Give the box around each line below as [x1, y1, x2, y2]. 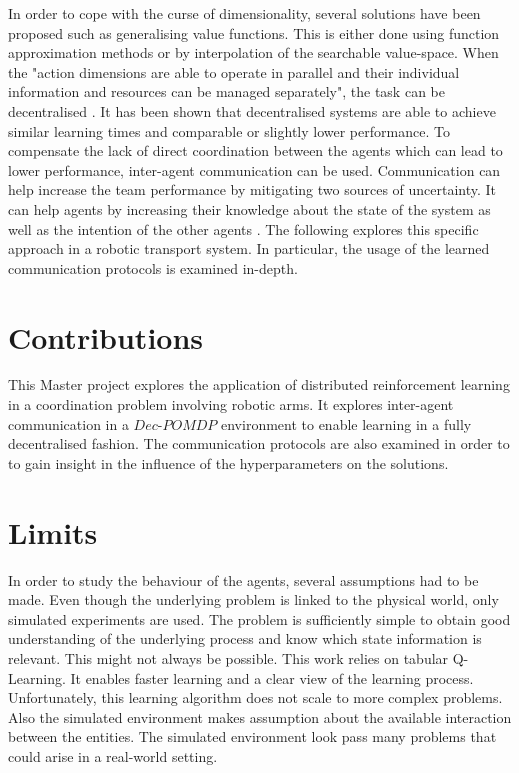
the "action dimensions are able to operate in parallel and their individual [8, 61, 460, 82]
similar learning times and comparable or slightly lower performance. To [8, 120, 450, 141]
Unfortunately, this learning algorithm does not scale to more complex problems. [8, 687, 503, 708]
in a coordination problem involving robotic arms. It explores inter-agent [8, 394, 454, 415]
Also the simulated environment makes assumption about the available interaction [8, 706, 512, 727]
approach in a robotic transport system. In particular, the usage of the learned [8, 238, 490, 259]
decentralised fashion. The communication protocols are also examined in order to [8, 433, 510, 454]
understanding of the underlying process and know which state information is [8, 628, 482, 649]
